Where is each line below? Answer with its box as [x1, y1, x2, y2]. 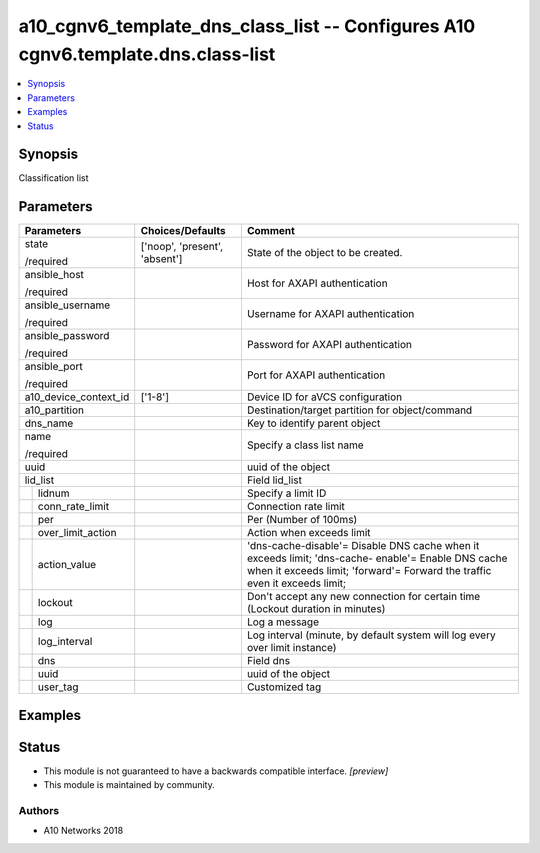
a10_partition [24, 403, 85, 417]
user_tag [37, 680, 79, 694]
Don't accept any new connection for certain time [246, 590, 481, 604]
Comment [246, 224, 295, 238]
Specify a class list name [246, 438, 364, 452]
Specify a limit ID [246, 486, 327, 500]
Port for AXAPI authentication [246, 368, 386, 382]
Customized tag [246, 680, 322, 694]
